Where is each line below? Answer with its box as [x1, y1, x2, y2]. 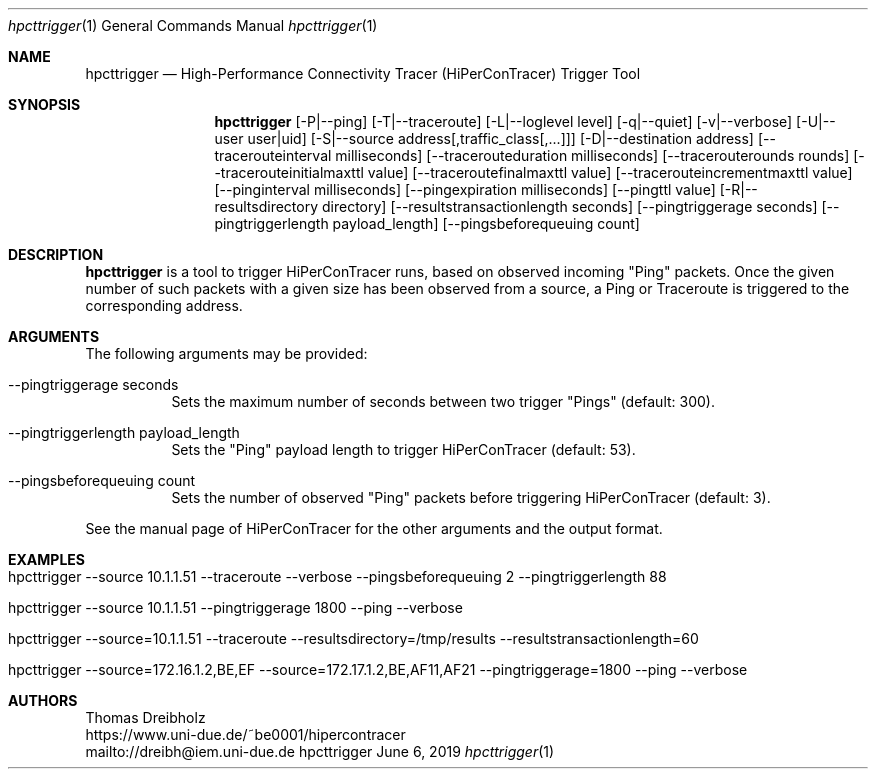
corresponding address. [85, 297, 243, 314]
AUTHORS [8, 692, 78, 709]
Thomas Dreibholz [85, 709, 206, 726]
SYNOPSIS [8, 96, 81, 113]
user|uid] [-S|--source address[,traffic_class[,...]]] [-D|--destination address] [247, 130, 754, 147]
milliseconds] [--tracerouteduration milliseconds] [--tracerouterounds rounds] [335, 147, 850, 164]
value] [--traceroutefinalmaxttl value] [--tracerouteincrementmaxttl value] [367, 164, 853, 181]
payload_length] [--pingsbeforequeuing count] [332, 215, 640, 232]
